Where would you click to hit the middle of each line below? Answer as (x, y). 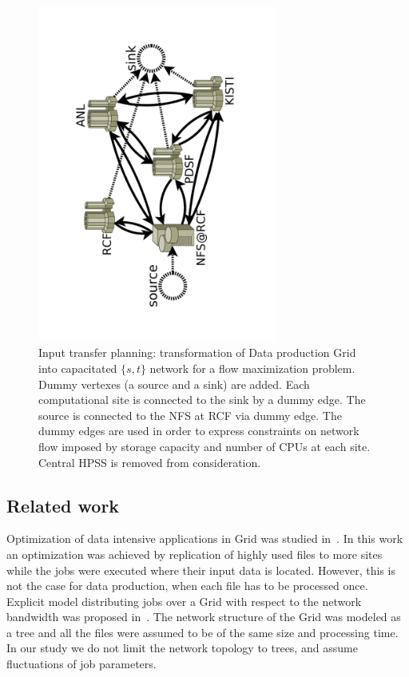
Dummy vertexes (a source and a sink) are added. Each (174, 384)
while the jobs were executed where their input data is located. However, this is (201, 570)
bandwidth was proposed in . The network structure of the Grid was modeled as (204, 617)
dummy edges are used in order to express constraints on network (199, 431)
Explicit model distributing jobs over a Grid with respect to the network (184, 601)
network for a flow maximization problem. (252, 368)
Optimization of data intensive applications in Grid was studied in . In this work (205, 538)
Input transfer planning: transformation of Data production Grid (197, 352)
